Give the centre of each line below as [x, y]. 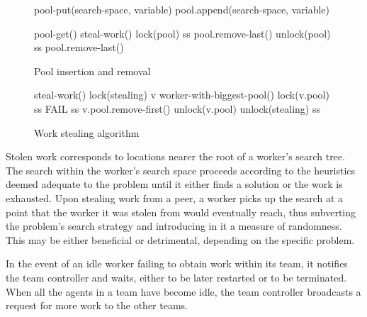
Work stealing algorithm [87, 132]
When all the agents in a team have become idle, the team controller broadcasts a [183, 291]
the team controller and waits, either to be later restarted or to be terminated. [176, 277]
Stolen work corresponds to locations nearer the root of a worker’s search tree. [176, 156]
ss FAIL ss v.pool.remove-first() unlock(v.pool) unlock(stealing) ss [177, 108]
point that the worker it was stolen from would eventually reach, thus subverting [181, 212]
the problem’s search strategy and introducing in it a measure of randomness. [174, 226]
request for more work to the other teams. [97, 305]
